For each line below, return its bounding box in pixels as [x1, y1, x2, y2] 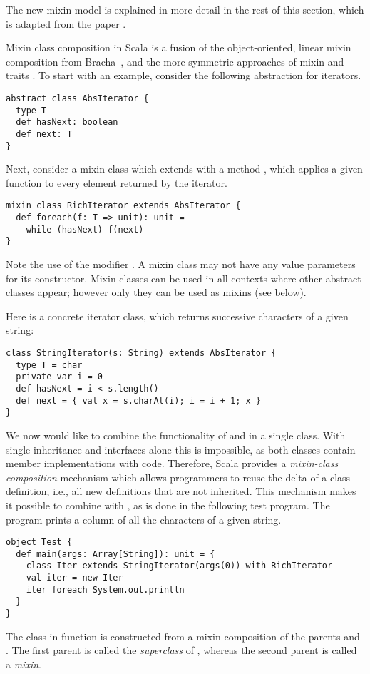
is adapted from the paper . [6, 16, 126, 31]
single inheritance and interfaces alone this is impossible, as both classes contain [6, 441, 356, 456]
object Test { [6, 537, 73, 548]
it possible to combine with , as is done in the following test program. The [6, 497, 330, 512]
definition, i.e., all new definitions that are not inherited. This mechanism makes [6, 484, 356, 499]
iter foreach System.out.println [26, 584, 185, 595]
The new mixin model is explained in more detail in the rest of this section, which [6, 2, 364, 16]
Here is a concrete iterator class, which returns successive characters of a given [6, 308, 349, 323]
